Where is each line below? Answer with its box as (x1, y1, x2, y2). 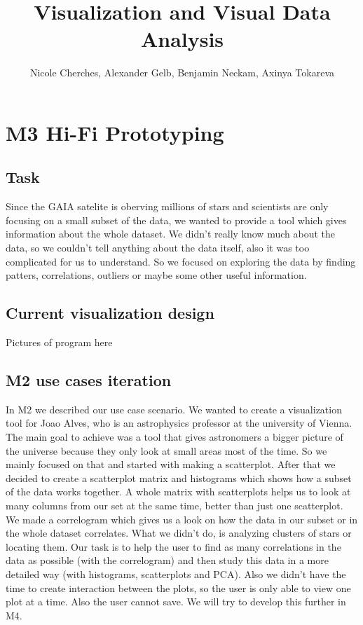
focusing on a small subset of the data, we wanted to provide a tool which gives (6, 212, 347, 227)
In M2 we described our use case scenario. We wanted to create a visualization (6, 401, 342, 416)
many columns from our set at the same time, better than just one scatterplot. (6, 498, 343, 513)
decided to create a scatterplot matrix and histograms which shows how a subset (6, 470, 352, 485)
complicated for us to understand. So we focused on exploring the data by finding (6, 254, 356, 268)
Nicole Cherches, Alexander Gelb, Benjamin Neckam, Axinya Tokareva (29, 65, 335, 80)
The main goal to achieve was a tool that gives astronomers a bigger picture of (6, 430, 343, 444)
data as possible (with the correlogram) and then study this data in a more (6, 553, 329, 568)
